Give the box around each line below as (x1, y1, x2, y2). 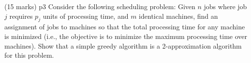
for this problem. (4, 50, 54, 60)
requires (9, 11, 33, 21)
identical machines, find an (139, 11, 218, 21)
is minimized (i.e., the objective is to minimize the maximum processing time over (4, 31, 247, 41)
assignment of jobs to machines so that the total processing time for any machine (4, 22, 245, 32)
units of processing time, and (43, 11, 129, 21)
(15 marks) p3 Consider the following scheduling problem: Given (4, 1, 195, 11)
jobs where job (204, 1, 247, 11)
